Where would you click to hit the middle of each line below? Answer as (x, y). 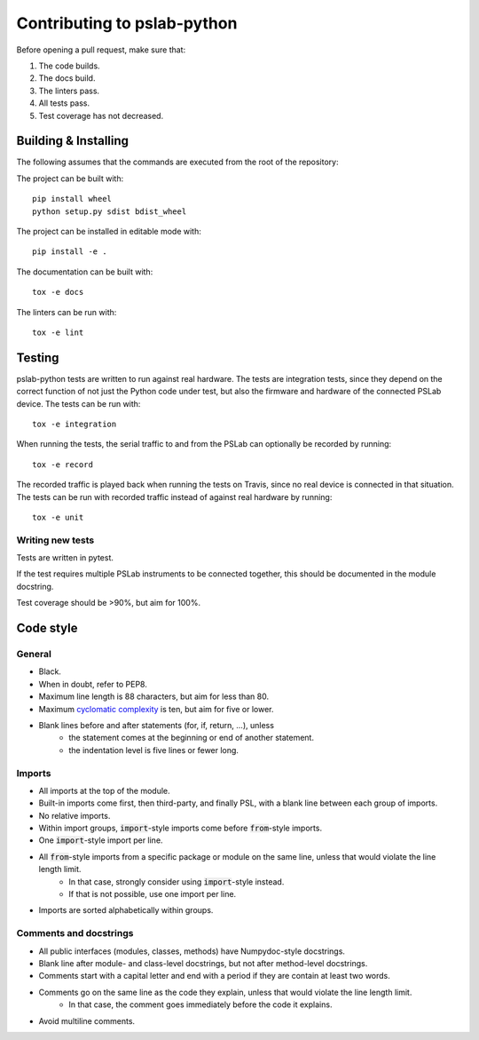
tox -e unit (58, 517)
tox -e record (63, 464)
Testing (38, 357)
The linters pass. (69, 91)
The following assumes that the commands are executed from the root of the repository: (177, 162)
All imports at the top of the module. (104, 790)
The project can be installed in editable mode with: (109, 231)
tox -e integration (75, 424)
